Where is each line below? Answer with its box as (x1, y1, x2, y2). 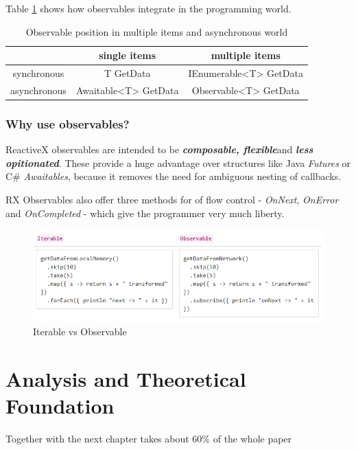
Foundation (5, 392, 115, 420)
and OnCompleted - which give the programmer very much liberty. (5, 205, 285, 220)
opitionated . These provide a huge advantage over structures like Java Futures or (5, 155, 351, 170)
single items (99, 48, 156, 63)
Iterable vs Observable (33, 324, 127, 339)
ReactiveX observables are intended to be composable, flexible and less (5, 142, 313, 157)
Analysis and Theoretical (5, 364, 246, 392)
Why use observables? (5, 115, 130, 132)
